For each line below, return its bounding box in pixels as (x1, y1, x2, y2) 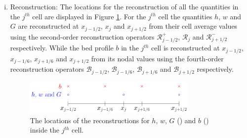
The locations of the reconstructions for (30, 115, 150, 125)
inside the (30, 125, 59, 135)
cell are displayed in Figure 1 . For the (32, 11, 146, 21)
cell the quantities (158, 11, 212, 21)
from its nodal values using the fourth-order (91, 53, 224, 63)
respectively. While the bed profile (10, 43, 114, 53)
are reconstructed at (18, 21, 79, 31)
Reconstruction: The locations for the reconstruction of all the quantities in (10, 1, 239, 11)
